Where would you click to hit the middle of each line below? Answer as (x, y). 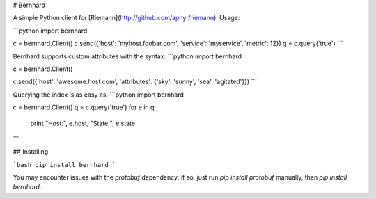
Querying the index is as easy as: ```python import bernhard (99, 95)
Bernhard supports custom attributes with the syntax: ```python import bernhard (127, 56)
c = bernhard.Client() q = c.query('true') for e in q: (85, 107)
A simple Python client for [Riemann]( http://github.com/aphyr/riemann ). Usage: (126, 18)
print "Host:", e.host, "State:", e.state (83, 123)
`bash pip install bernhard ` (64, 165)
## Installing (31, 152)
